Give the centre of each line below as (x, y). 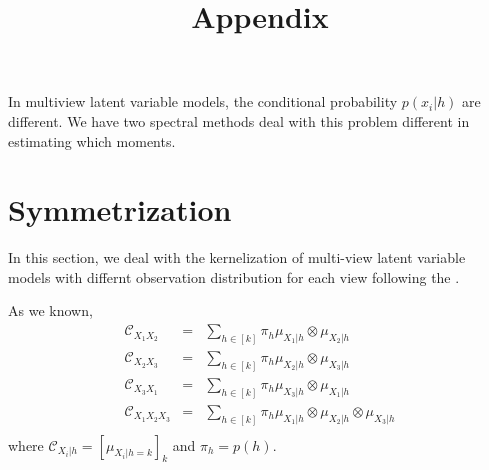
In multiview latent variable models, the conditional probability (203, 101)
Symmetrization (120, 209)
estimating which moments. (92, 140)
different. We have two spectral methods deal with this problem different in (239, 120)
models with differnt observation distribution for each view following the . (234, 276)
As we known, (50, 310)
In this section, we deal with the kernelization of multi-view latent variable (237, 257)
